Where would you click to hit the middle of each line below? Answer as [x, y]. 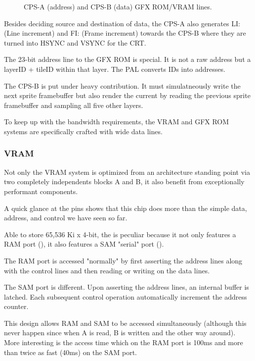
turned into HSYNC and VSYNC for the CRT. [75, 42]
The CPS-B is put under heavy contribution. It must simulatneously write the [122, 85]
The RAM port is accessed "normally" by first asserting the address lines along [123, 260]
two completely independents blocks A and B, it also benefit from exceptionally [124, 181]
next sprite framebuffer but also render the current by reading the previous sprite [127, 95]
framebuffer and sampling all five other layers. [74, 105]
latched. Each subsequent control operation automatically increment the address [126, 296]
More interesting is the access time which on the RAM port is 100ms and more [124, 342]
